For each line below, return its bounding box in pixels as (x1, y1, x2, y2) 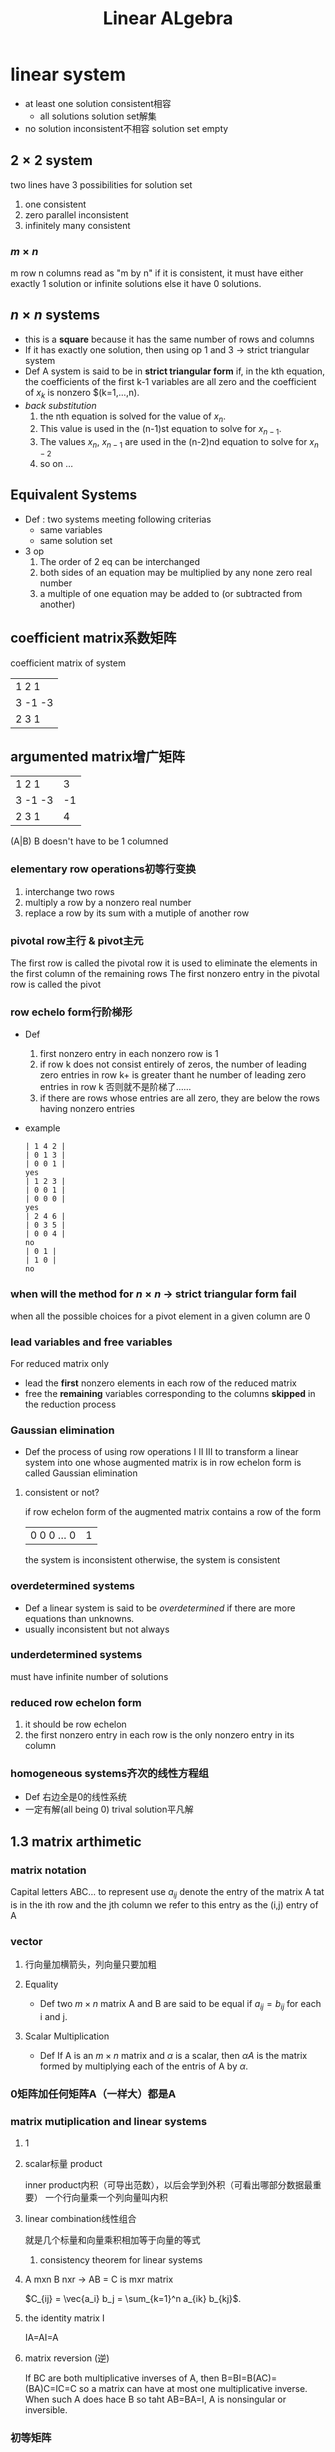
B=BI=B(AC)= (221, 2372, 278, 2384)
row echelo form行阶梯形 (10, 1005, 133, 1019)
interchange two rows (24, 885, 115, 897)
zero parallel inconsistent (24, 208, 129, 221)
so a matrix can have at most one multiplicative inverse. (78, 2383, 308, 2395)
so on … (39, 458, 74, 470)
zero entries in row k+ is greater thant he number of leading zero (39, 1069, 307, 1081)
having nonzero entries (39, 1103, 135, 1115)
